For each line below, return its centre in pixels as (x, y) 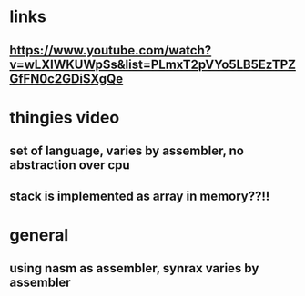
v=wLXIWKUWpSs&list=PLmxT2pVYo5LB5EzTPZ (152, 64)
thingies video (65, 118)
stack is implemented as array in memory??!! (140, 196)
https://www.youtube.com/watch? (111, 50)
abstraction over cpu (70, 165)
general (39, 235)
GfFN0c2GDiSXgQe (66, 79)
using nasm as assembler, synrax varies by (134, 268)
